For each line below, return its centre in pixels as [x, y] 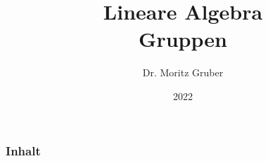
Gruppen [183, 39]
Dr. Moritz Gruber [183, 72]
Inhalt [23, 150]
